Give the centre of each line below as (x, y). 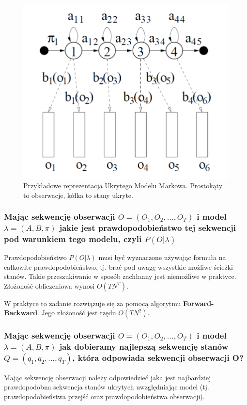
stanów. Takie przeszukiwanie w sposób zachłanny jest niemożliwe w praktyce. (120, 276)
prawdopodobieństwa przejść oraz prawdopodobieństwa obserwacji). (104, 396)
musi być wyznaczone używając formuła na (162, 257)
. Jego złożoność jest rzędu (77, 313)
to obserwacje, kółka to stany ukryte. (78, 195)
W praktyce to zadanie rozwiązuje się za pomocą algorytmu (93, 303)
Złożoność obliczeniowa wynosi (49, 285)
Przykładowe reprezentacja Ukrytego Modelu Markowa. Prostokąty (123, 186)
